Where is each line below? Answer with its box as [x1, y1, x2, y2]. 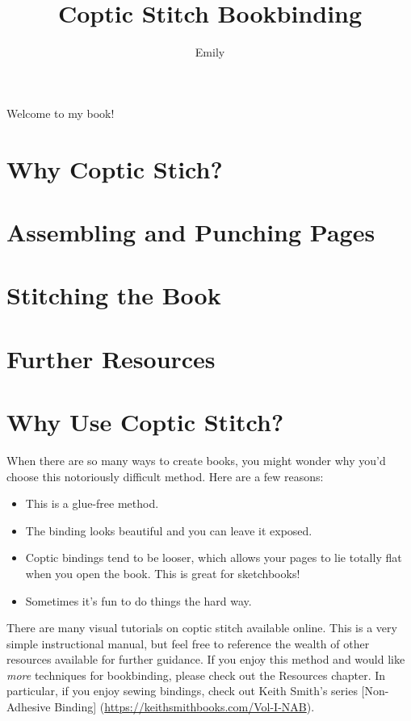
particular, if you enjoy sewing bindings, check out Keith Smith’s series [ [6, 682, 365, 699]
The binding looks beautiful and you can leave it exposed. [25, 522, 312, 539]
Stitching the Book [6, 279, 221, 312]
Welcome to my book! [6, 104, 115, 121]
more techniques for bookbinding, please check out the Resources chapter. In [6, 666, 386, 683]
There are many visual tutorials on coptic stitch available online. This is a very [6, 619, 397, 636]
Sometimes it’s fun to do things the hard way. [25, 592, 252, 609]
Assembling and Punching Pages [6, 215, 375, 248]
